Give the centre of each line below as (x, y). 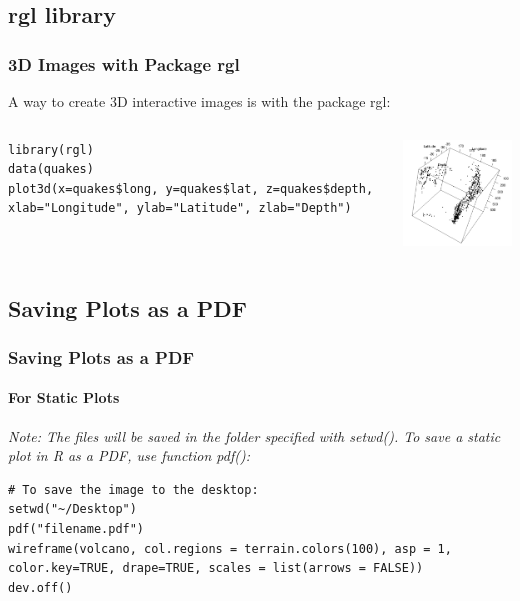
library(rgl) (51, 149)
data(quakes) (51, 169)
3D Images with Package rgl (124, 63)
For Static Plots (64, 397)
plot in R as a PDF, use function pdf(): (129, 455)
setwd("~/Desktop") (72, 509)
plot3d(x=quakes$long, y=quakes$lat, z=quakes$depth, (191, 188)
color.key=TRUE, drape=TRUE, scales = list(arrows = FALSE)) (216, 568)
